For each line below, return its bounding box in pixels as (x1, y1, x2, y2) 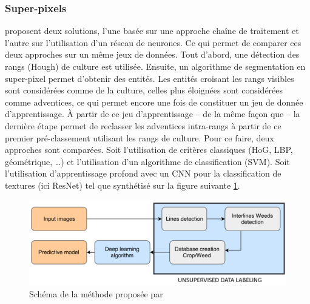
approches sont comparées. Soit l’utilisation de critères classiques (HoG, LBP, (5, 143, 293, 156)
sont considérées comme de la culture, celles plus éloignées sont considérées (5, 84, 283, 96)
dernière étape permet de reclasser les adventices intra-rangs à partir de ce (5, 119, 281, 132)
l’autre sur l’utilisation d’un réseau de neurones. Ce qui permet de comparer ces (5, 36, 302, 49)
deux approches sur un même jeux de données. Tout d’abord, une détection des (5, 48, 300, 61)
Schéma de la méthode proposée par (29, 287, 163, 300)
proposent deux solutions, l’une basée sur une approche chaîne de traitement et (5, 24, 299, 37)
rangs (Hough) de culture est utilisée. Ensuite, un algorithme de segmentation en (5, 60, 306, 72)
